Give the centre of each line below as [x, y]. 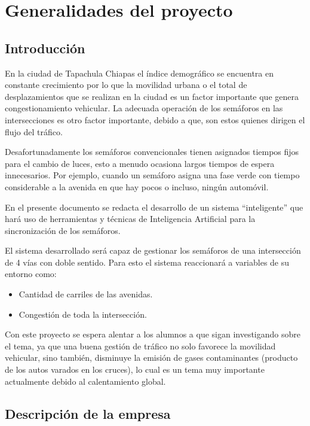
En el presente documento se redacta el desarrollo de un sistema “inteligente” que [154, 207]
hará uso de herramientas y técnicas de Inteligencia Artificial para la [130, 219]
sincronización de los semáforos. [63, 230]
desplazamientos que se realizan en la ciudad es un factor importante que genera [152, 96]
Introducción [45, 48]
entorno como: [31, 274]
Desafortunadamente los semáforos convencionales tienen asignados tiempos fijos [152, 152]
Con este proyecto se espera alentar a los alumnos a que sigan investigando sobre [153, 334]
